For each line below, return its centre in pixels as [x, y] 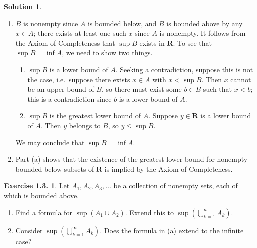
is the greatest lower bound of [95, 116]
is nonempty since [51, 23]
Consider [29, 230]
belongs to [85, 125]
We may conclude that [50, 142]
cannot [241, 79]
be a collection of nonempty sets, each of [176, 185]
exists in [152, 43]
